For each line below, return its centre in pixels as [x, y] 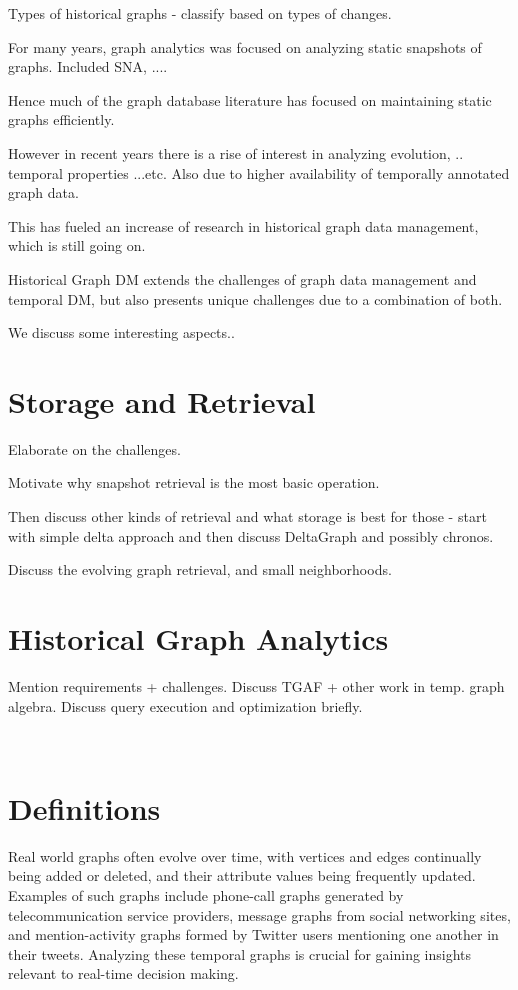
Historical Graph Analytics [198, 638]
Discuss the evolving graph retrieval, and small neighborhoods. [200, 569]
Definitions [84, 807]
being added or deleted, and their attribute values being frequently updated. [242, 875]
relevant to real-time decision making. [123, 973]
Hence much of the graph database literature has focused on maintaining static [250, 99]
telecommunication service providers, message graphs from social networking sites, [259, 914]
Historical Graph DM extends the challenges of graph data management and [242, 278]
